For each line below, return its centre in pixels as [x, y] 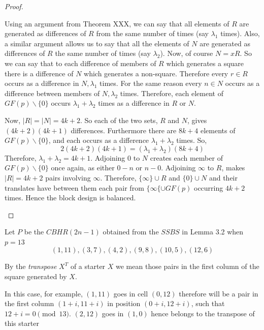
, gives [197, 120]
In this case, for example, [44, 293]
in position [124, 303]
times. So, [192, 140]
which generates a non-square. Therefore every [156, 73]
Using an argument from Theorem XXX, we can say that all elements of [117, 23]
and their [223, 177]
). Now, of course [187, 53]
